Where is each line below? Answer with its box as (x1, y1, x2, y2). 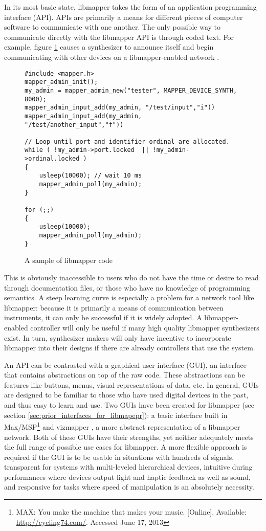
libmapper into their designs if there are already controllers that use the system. (4, 342, 255, 353)
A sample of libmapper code (25, 255, 113, 265)
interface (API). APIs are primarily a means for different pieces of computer (4, 11, 243, 22)
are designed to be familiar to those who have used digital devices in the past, (4, 389, 249, 400)
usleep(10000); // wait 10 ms (39, 172, 142, 180)
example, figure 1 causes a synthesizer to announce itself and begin (4, 41, 214, 52)
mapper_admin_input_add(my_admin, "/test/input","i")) (25, 104, 215, 112)
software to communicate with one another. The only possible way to (4, 21, 220, 32)
